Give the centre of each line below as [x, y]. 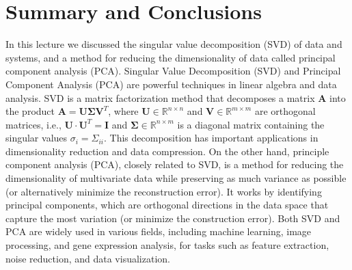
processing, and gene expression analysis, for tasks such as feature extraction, [167, 245]
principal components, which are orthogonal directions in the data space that [167, 205]
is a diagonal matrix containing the [251, 124]
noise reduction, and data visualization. [88, 258]
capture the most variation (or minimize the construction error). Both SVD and [173, 218]
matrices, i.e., [33, 124]
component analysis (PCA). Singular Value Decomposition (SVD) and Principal [173, 71]
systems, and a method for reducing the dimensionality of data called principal [171, 57]
